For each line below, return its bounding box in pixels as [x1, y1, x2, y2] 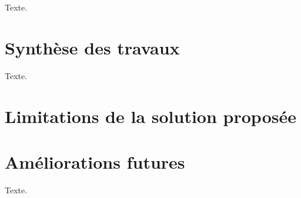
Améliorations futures [5, 149, 185, 173]
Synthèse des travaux [5, 35, 180, 59]
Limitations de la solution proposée [5, 104, 296, 128]
